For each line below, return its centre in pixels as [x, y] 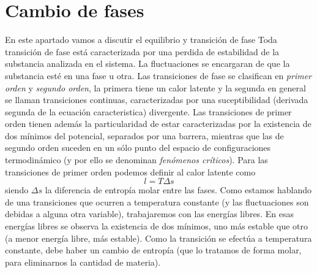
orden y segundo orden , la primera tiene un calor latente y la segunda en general [155, 87]
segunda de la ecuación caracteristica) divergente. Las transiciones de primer [148, 111]
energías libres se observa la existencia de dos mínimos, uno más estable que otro [157, 226]
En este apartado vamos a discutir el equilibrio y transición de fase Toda [141, 40]
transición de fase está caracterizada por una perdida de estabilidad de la [142, 51]
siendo [17, 190]
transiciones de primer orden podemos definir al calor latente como [130, 171]
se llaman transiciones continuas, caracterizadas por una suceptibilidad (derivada [157, 100]
